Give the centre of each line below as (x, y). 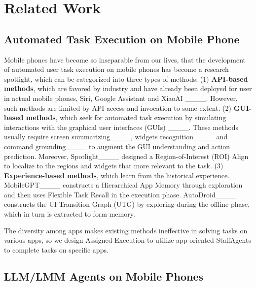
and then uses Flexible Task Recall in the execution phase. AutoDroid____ (120, 194)
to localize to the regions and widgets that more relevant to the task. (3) (114, 166)
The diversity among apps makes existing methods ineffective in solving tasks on (126, 230)
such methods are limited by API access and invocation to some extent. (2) (118, 108)
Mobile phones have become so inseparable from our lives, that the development (125, 59)
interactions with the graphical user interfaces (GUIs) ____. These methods (121, 127)
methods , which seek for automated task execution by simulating (126, 117)
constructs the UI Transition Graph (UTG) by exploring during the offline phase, (127, 204)
